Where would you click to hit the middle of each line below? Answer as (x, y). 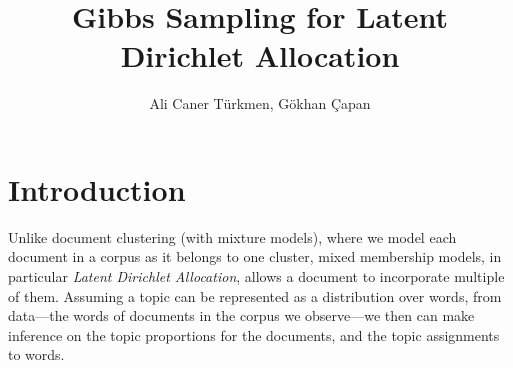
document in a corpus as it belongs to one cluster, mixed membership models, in (255, 256)
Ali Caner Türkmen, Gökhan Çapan (260, 103)
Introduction (97, 188)
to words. (36, 354)
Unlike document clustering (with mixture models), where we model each (232, 236)
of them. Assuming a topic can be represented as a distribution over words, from (255, 295)
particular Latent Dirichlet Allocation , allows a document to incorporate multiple (256, 276)
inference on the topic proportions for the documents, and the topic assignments (254, 334)
